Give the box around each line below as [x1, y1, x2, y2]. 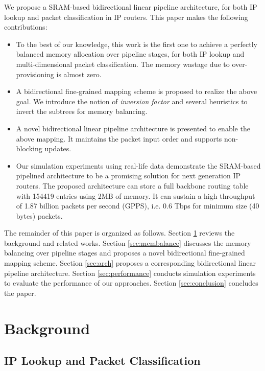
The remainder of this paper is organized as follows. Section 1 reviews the [4, 227, 235, 238]
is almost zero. [56, 68, 102, 79]
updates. [44, 143, 71, 154]
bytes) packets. [16, 210, 63, 221]
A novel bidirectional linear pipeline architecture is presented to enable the [16, 123, 250, 133]
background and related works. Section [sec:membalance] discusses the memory [4, 237, 251, 248]
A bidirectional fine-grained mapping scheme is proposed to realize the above [16, 86, 257, 97]
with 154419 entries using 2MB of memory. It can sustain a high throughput [16, 190, 255, 201]
